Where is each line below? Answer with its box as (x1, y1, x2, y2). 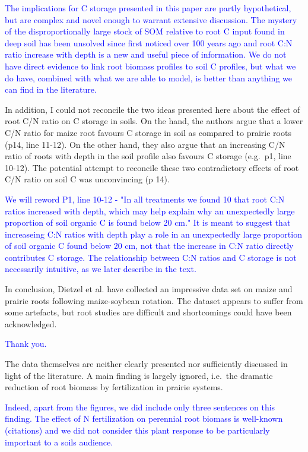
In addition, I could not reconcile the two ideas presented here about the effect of (5, 103, 300, 115)
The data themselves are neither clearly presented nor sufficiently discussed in (5, 358, 288, 370)
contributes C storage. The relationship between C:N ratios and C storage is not (5, 251, 297, 263)
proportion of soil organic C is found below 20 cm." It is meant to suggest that (5, 216, 291, 229)
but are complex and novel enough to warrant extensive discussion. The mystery (5, 13, 297, 26)
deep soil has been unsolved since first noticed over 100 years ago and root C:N (5, 36, 293, 49)
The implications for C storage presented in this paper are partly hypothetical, (5, 2, 291, 14)
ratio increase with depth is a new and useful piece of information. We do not (5, 48, 287, 61)
